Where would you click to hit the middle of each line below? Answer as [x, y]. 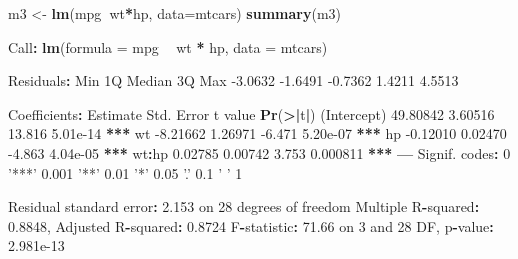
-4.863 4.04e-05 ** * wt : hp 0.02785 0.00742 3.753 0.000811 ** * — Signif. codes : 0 [259, 152]
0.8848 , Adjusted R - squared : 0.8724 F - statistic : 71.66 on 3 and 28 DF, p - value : [251, 225]
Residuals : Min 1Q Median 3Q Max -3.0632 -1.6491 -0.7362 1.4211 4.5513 [233, 80]
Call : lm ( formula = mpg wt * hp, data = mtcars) [168, 46]
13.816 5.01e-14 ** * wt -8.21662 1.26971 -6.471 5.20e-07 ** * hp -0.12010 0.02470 [257, 133]
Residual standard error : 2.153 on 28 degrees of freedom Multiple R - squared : [244, 206]
